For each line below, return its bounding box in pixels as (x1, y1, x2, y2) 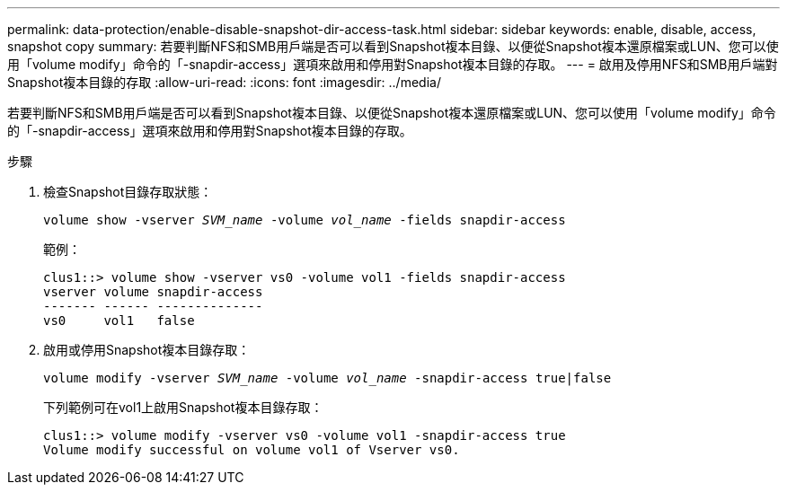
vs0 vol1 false (43, 313, 195, 328)
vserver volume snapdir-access (43, 285, 263, 299)
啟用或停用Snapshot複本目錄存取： (43, 342, 251, 357)
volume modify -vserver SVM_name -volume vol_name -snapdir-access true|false (43, 371, 612, 385)
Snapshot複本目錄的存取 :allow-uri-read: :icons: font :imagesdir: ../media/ (7, 75, 441, 90)
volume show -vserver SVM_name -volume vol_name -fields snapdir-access (43, 213, 566, 227)
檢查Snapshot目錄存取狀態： (43, 184, 213, 199)
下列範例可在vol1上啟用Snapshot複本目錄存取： (43, 400, 323, 415)
